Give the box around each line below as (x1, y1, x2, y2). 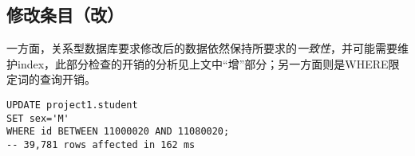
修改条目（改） (6, 2, 124, 27)
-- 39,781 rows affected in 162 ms (6, 138, 196, 150)
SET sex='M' (6, 112, 69, 124)
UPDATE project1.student (6, 99, 138, 111)
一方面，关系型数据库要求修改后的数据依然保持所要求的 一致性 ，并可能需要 (6, 40, 397, 57)
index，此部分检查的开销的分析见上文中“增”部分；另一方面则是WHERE (17, 55, 389, 72)
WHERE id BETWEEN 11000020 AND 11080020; (6, 126, 230, 138)
